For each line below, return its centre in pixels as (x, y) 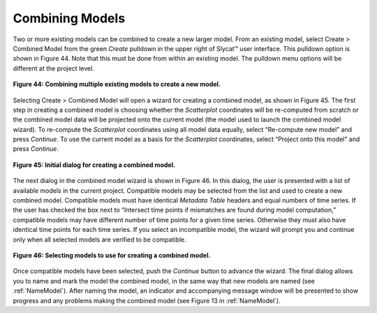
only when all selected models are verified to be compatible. (99, 239)
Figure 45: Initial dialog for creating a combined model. (94, 165)
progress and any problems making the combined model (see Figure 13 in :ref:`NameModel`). (147, 300)
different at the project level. (53, 68)
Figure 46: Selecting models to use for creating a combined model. (112, 255)
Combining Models (69, 18)
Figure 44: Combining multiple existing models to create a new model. (117, 85)
